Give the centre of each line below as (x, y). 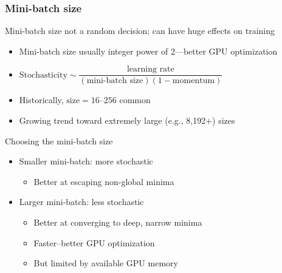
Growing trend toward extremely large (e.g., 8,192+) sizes (127, 120)
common (135, 100)
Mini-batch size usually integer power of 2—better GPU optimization (148, 51)
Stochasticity (43, 75)
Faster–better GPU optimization (94, 242)
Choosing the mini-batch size (59, 140)
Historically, (41, 100)
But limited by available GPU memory (106, 263)
